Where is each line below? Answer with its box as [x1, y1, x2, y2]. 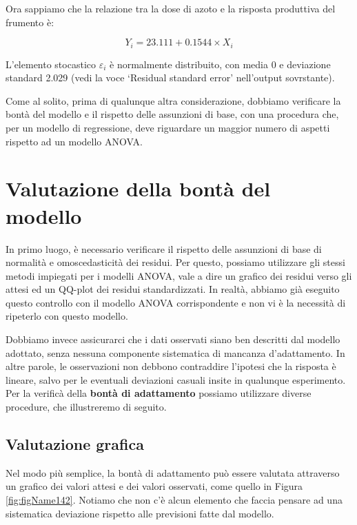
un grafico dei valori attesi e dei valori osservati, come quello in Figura [6, 479, 303, 493]
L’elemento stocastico [6, 56, 96, 71]
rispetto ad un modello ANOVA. [6, 134, 143, 148]
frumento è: [6, 14, 54, 29]
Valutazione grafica [6, 433, 144, 455]
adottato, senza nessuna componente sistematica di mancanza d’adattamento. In [6, 345, 345, 360]
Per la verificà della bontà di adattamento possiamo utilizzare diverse [6, 386, 312, 400]
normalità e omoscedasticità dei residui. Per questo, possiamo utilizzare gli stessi [6, 255, 345, 269]
